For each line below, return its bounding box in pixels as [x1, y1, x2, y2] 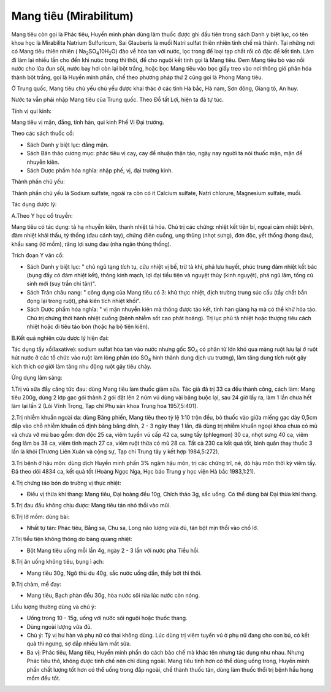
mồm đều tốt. [26, 674, 61, 682]
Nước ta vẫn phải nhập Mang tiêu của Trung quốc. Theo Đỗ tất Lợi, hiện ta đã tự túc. [11, 96, 224, 104]
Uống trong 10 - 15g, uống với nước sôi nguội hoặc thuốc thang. [26, 614, 188, 622]
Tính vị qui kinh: [11, 107, 51, 115]
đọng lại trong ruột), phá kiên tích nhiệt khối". [26, 298, 141, 305]
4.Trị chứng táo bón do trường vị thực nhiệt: [11, 479, 122, 486]
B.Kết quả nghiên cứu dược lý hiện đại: [11, 334, 109, 342]
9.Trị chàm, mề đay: [11, 580, 61, 588]
